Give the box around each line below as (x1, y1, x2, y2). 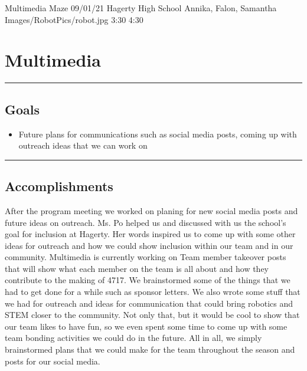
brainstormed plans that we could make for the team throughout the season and (5, 343, 295, 356)
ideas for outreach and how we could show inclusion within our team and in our (5, 239, 293, 251)
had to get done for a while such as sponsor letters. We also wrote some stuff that (5, 285, 301, 298)
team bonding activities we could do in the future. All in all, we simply (5, 331, 262, 344)
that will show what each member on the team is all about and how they (5, 262, 269, 274)
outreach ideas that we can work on (18, 139, 148, 152)
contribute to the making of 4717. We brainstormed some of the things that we (5, 274, 290, 286)
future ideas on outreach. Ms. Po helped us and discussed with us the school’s (5, 216, 286, 228)
